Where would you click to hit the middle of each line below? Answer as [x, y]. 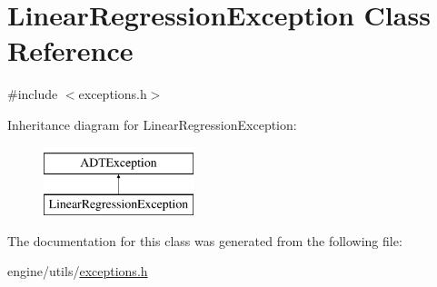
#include [33, 94]
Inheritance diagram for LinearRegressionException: [152, 124]
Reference [70, 50]
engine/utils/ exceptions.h [78, 271]
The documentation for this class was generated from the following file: [205, 240]
